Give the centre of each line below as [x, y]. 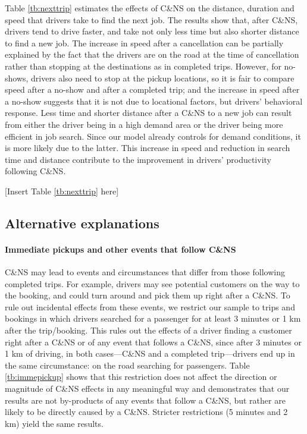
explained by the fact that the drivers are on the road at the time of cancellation [152, 54]
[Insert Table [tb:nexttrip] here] [62, 191]
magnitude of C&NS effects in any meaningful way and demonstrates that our [147, 389]
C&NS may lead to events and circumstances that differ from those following [145, 272]
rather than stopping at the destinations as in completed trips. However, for [143, 66]
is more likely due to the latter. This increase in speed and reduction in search [148, 148]
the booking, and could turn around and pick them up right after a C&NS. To [148, 295]
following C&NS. [35, 171]
